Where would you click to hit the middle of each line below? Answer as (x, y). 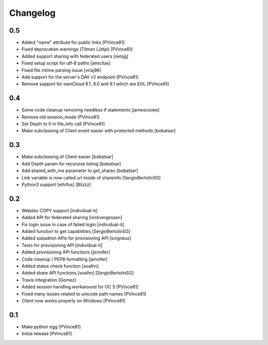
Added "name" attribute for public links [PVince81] (73, 43)
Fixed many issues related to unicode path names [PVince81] (84, 294)
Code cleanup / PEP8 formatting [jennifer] (65, 259)
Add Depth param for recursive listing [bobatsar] (71, 164)
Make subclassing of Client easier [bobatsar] (67, 157)
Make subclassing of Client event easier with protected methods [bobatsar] (99, 131)
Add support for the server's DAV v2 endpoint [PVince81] (80, 77)
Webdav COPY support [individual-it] (60, 210)
